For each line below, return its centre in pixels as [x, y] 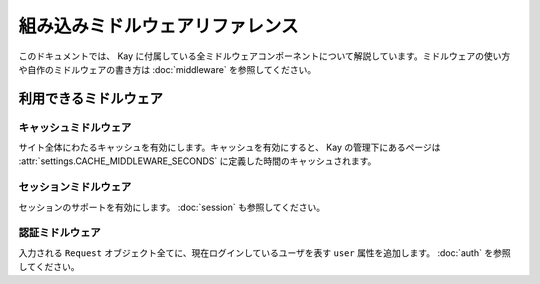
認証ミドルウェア [59, 233]
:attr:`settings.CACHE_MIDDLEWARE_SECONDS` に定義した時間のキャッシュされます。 [197, 161]
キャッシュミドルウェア [75, 127]
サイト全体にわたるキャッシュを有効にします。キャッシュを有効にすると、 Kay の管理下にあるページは [229, 147]
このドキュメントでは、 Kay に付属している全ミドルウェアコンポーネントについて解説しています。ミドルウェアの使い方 [264, 56]
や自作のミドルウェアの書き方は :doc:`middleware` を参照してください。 [167, 69]
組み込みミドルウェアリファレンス [158, 26]
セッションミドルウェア [75, 187]
